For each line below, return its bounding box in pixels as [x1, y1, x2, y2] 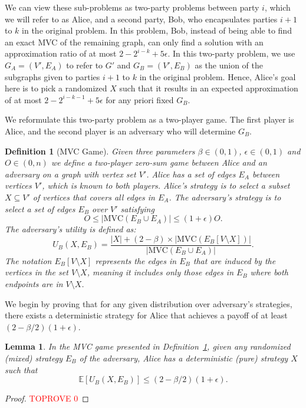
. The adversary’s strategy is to [169, 190, 281, 203]
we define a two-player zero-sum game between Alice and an [51, 156, 267, 169]
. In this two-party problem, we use [167, 47, 295, 60]
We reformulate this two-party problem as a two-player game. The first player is [5, 113, 294, 126]
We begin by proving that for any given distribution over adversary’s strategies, [5, 297, 292, 310]
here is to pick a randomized [5, 82, 107, 94]
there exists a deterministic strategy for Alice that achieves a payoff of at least [5, 309, 288, 321]
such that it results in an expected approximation [119, 82, 298, 94]
